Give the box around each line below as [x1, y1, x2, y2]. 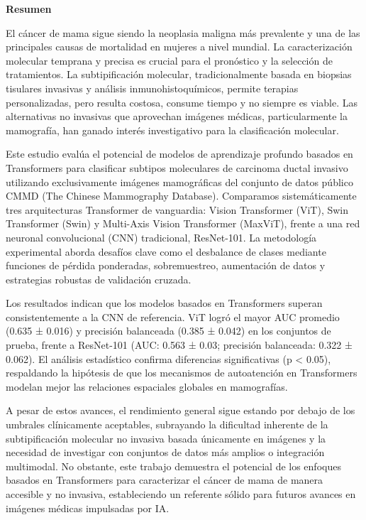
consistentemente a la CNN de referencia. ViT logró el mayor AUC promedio [6, 309, 340, 324]
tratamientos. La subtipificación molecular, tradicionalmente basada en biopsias [6, 67, 352, 82]
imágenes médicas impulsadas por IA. [6, 500, 170, 515]
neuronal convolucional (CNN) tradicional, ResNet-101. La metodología [6, 229, 317, 244]
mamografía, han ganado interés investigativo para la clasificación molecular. [6, 122, 339, 137]
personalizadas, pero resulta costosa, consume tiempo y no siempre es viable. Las [6, 94, 358, 109]
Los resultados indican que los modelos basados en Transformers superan [6, 296, 323, 310]
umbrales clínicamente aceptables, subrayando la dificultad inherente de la [6, 417, 328, 432]
